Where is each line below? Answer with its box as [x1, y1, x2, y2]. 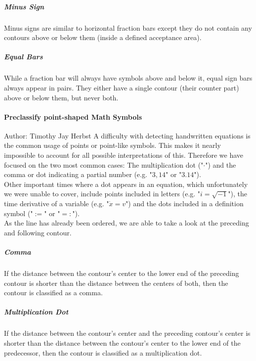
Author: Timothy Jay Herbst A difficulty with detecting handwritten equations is [4, 130, 251, 140]
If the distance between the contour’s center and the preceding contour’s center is [4, 328, 251, 338]
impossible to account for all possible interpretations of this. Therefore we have [4, 150, 244, 160]
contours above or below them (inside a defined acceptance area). [4, 32, 202, 43]
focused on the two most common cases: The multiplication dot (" [4, 159, 204, 170]
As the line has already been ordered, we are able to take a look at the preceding [4, 218, 249, 228]
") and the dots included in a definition [126, 198, 244, 209]
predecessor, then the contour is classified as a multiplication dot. [4, 347, 202, 358]
